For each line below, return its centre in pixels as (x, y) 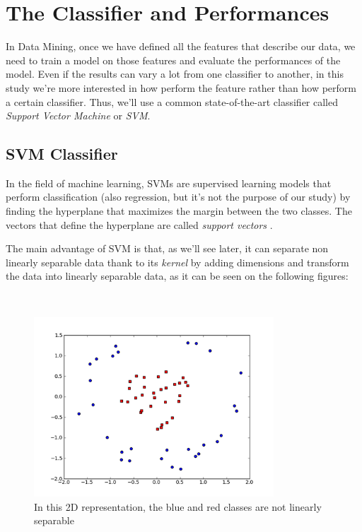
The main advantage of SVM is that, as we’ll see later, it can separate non (167, 248)
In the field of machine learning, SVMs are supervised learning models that (169, 183)
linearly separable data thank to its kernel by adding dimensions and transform (177, 262)
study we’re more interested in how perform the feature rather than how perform (181, 87)
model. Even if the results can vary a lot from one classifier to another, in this (175, 74)
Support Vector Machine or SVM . (78, 116)
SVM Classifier (62, 154)
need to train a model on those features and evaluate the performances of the (173, 60)
